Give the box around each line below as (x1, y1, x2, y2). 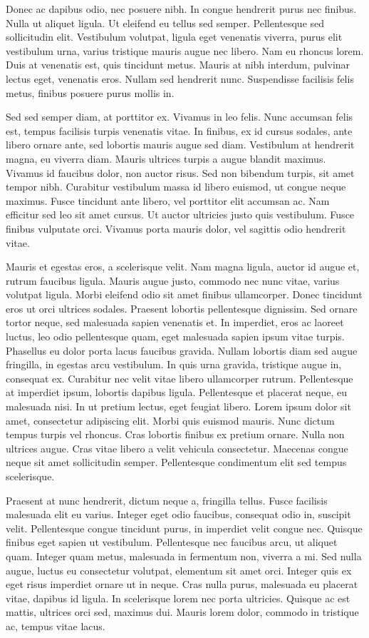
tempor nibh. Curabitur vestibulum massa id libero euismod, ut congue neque (6, 179, 346, 194)
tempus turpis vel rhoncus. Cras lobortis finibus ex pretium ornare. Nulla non (6, 427, 345, 442)
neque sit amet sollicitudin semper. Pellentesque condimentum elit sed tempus (6, 455, 347, 470)
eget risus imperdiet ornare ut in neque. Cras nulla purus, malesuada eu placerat (6, 577, 358, 592)
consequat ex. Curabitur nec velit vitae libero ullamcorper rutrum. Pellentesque (6, 370, 353, 385)
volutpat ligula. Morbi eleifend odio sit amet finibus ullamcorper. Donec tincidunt (6, 287, 363, 302)
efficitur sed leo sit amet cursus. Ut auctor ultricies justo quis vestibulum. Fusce (6, 207, 355, 222)
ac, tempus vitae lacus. (6, 618, 105, 633)
